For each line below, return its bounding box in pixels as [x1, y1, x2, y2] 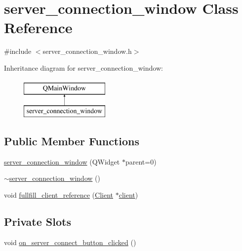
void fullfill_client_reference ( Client [4, 190, 114, 200]
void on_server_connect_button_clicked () [4, 237, 136, 247]
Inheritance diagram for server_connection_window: [4, 62, 163, 73]
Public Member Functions [4, 133, 139, 149]
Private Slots [4, 214, 71, 229]
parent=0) [125, 156, 157, 167]
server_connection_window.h [42, 46, 132, 56]
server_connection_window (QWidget [4, 156, 120, 167]
